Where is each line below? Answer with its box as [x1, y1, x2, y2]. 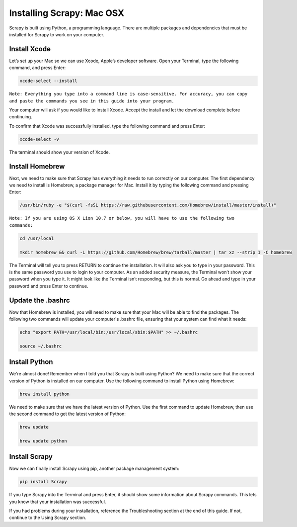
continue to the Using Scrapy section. [9, 515, 86, 521]
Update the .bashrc [9, 296, 71, 304]
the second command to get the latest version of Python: [9, 411, 126, 417]
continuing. [9, 114, 32, 120]
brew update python [19, 438, 67, 443]
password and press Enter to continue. [9, 283, 89, 289]
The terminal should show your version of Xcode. [9, 149, 110, 155]
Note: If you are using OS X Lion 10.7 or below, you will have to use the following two [9, 215, 234, 221]
